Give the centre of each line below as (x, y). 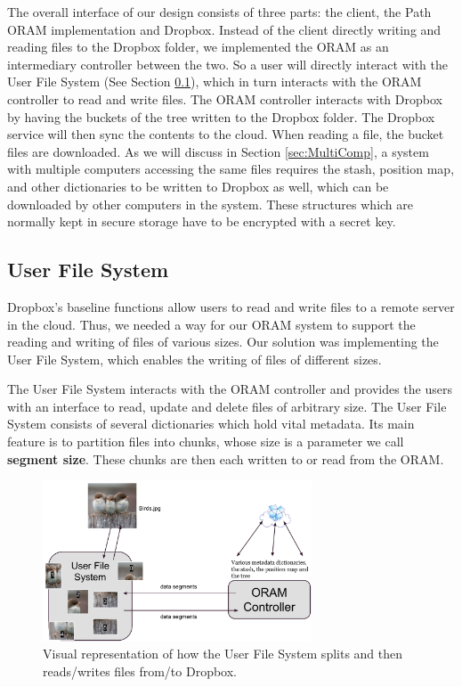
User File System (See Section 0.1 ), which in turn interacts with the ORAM (215, 82)
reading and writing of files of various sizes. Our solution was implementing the (223, 342)
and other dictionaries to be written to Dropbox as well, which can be (198, 186)
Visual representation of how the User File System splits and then (223, 654)
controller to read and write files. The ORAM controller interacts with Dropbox (225, 98)
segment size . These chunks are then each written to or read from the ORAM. (226, 458)
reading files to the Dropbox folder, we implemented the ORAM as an (198, 47)
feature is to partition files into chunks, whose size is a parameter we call (206, 442)
